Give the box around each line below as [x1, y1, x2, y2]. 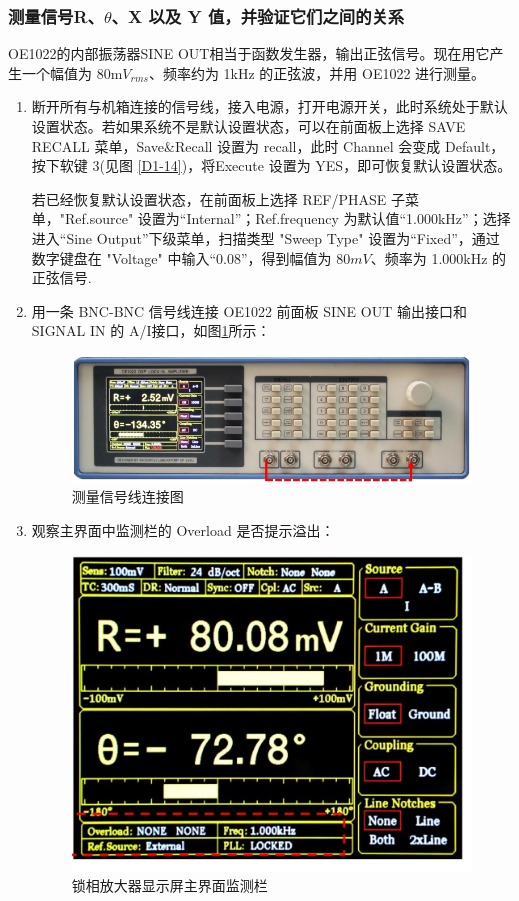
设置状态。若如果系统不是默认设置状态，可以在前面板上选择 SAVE [31, 116, 466, 136]
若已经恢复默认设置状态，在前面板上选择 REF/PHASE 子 [31, 188, 405, 209]
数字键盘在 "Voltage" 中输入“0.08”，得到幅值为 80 [31, 247, 351, 268]
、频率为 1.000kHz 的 [370, 247, 507, 268]
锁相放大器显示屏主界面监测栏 [71, 875, 268, 896]
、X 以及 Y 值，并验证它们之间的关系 [111, 3, 405, 28]
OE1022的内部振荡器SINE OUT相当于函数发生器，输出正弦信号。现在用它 [8, 43, 490, 64]
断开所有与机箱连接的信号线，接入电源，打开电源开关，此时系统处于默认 [31, 96, 508, 117]
